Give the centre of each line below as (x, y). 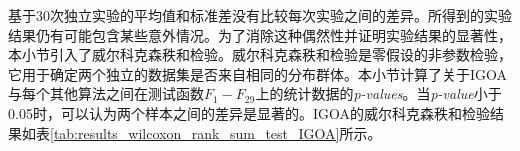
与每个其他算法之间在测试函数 (106, 93)
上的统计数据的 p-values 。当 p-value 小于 (378, 93)
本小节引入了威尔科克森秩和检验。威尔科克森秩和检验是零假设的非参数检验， (260, 54)
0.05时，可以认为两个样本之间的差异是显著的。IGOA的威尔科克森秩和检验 (249, 112)
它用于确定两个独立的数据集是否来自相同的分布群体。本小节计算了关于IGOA (258, 73)
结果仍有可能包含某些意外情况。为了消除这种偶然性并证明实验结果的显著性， (260, 34)
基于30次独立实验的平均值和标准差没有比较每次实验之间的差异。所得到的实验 (260, 15)
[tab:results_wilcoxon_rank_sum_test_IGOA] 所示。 (216, 132)
